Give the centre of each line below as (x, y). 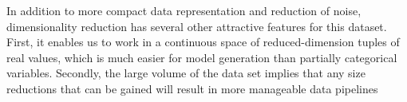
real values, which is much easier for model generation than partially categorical (202, 57)
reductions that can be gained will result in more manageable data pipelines (192, 88)
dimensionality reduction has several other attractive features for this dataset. (197, 26)
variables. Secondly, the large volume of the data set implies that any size (186, 73)
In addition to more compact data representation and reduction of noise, (184, 10)
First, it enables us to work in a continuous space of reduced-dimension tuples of (203, 42)
